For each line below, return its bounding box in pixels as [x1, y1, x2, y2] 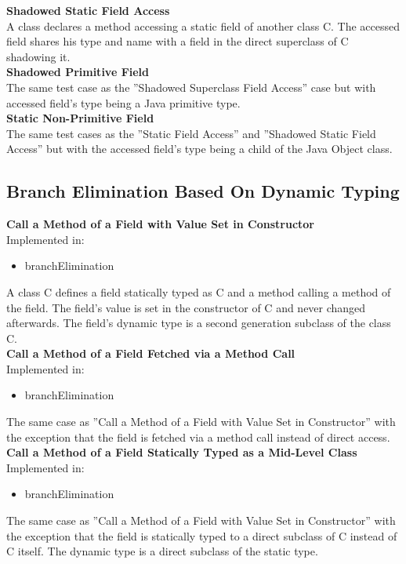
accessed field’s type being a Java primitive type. [6, 94, 241, 111]
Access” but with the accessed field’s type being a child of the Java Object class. [6, 140, 393, 157]
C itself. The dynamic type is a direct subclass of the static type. [6, 543, 318, 559]
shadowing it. [6, 48, 71, 64]
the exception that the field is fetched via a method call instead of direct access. [6, 428, 390, 445]
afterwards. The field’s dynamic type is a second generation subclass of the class [6, 315, 391, 331]
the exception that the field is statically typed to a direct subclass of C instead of [6, 527, 397, 544]
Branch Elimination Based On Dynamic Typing [6, 179, 400, 203]
